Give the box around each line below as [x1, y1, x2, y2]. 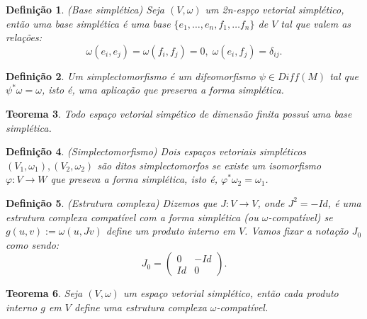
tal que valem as [281, 16, 351, 30]
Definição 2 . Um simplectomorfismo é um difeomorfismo [6, 68, 256, 83]
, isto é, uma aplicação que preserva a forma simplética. [41, 82, 284, 97]
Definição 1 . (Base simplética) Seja [6, 2, 164, 16]
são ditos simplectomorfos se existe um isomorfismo [97, 157, 322, 172]
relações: [6, 30, 43, 45]
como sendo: [6, 237, 60, 252]
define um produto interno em [106, 223, 235, 238]
